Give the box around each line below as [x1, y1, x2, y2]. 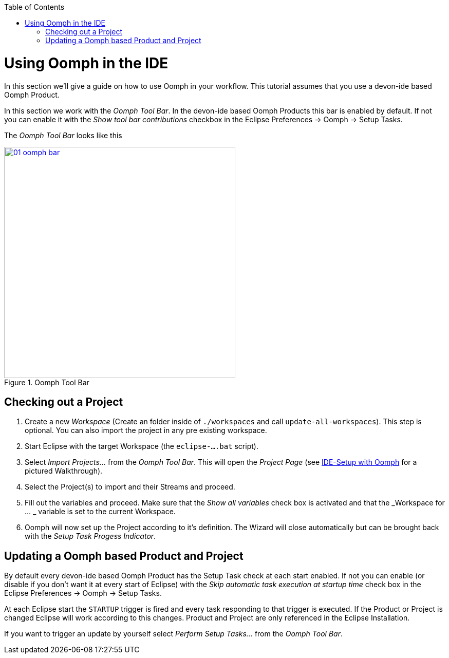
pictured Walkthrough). [25, 466, 103, 476]
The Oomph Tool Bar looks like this [4, 130, 122, 140]
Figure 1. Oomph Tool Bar [4, 378, 89, 387]
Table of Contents [4, 3, 65, 11]
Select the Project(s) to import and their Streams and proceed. [25, 482, 235, 492]
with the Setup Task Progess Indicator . [25, 532, 156, 541]
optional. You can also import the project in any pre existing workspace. [25, 426, 267, 435]
